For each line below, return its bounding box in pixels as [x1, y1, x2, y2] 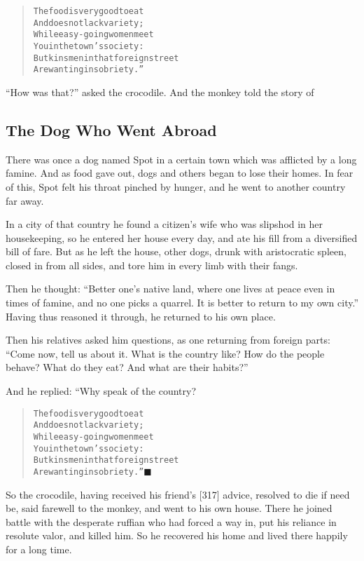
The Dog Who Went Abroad [6, 119, 217, 140]
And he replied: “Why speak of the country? [6, 384, 197, 398]
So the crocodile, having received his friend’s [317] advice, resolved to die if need [6, 487, 350, 501]
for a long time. [6, 541, 72, 556]
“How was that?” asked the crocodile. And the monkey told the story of [6, 84, 314, 99]
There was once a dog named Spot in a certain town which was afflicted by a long [6, 151, 357, 166]
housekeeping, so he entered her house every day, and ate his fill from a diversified [6, 230, 358, 245]
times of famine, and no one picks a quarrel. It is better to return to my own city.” [6, 295, 359, 310]
